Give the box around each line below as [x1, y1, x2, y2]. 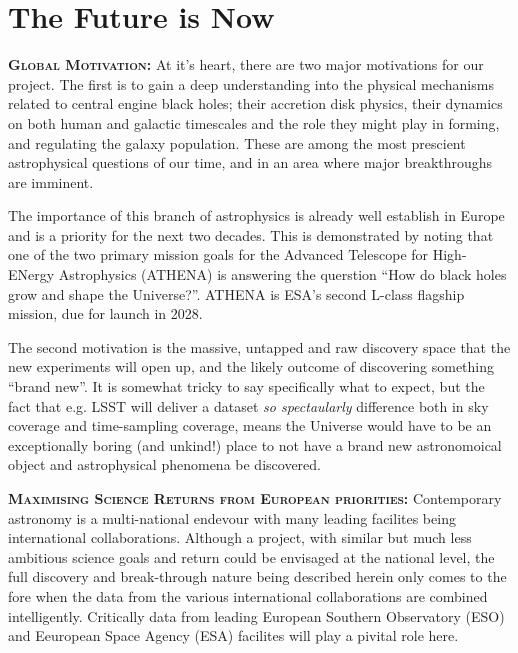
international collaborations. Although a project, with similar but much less [8, 527, 472, 548]
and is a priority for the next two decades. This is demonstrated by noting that [8, 224, 494, 245]
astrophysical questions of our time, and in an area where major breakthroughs [8, 152, 493, 173]
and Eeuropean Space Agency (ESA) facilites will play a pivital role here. [8, 625, 459, 646]
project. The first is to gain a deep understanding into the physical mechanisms [8, 73, 494, 94]
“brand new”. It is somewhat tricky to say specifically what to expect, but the [8, 376, 485, 397]
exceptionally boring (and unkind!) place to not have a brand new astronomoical [8, 434, 502, 455]
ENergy [8, 264, 55, 285]
